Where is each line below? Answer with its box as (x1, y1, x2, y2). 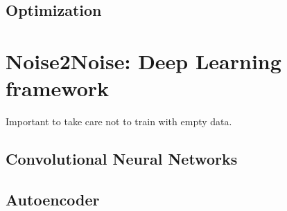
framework (6, 74, 110, 102)
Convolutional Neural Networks (6, 148, 238, 169)
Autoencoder (6, 188, 100, 210)
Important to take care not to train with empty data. (6, 114, 232, 129)
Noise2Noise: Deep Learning (6, 46, 281, 75)
